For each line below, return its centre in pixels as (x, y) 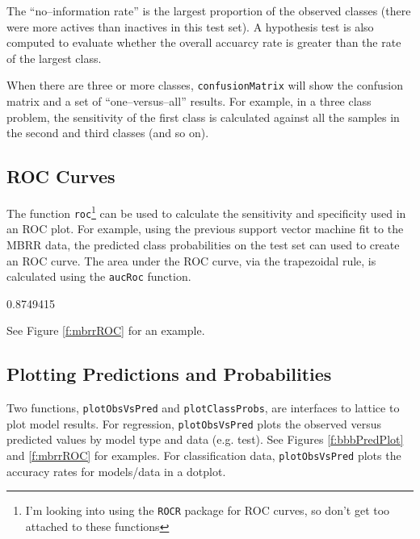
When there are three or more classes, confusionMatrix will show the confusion (205, 85)
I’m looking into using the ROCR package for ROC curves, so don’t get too (208, 510)
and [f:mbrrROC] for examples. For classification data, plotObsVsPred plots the (204, 455)
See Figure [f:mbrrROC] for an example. (106, 330)
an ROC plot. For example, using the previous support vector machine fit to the (205, 229)
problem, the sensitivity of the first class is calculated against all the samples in (203, 117)
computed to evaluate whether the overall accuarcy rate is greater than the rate (204, 42)
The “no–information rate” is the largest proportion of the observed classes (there (209, 10)
